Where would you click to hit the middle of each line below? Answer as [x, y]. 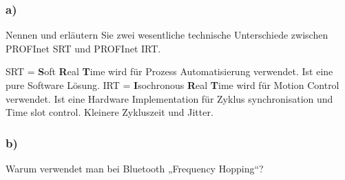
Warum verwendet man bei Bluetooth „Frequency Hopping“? [135, 168]
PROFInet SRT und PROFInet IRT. [83, 48]
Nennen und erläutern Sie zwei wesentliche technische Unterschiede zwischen [167, 35]
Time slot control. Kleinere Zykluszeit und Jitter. [109, 112]
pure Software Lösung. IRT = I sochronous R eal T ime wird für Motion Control [172, 85]
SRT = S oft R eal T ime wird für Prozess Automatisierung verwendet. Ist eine [169, 71]
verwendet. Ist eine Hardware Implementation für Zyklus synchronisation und [169, 98]
